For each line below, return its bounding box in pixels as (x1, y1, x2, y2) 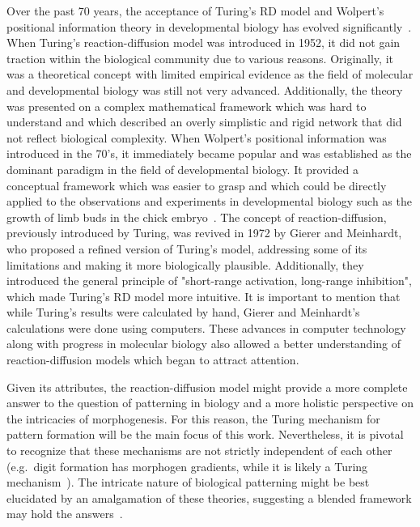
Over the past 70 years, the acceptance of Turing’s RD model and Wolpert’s (6, 2, 384, 19)
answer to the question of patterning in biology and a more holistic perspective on (6, 394, 414, 411)
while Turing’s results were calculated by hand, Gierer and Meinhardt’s (6, 304, 360, 321)
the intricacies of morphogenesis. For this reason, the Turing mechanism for (6, 410, 380, 427)
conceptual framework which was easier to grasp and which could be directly (6, 176, 387, 193)
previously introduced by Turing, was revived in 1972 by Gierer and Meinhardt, (6, 224, 402, 241)
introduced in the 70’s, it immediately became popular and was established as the (6, 145, 412, 162)
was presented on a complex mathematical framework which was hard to (6, 97, 367, 114)
